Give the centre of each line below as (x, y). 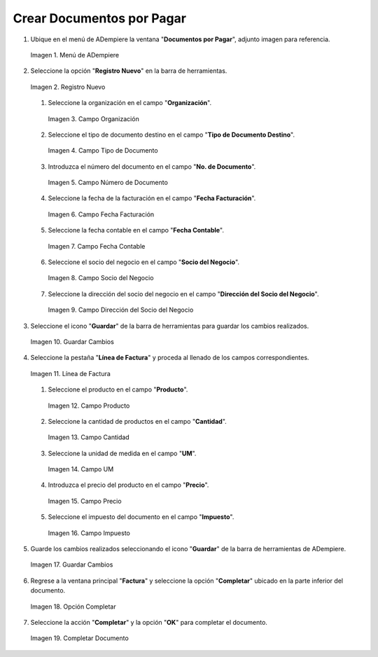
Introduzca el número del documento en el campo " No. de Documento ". (152, 166)
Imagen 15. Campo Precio (85, 501)
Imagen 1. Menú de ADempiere (75, 55)
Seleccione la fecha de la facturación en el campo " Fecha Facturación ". (152, 198)
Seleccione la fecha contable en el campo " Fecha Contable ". (136, 230)
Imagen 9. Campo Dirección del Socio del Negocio (121, 310)
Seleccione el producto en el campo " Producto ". (118, 389)
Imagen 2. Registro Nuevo (68, 87)
